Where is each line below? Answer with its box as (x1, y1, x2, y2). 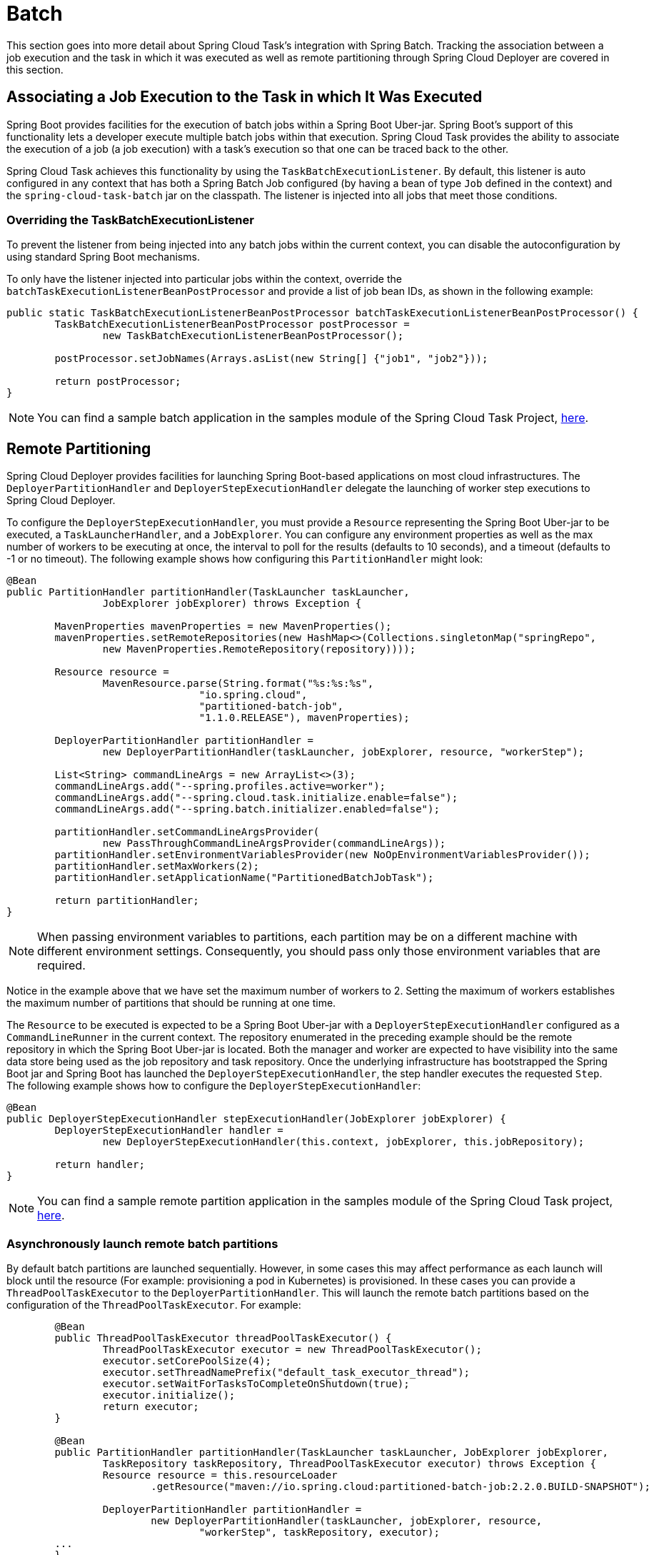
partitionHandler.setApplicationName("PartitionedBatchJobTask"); (54, 872, 434, 884)
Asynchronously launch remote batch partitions (6, 1236, 278, 1251)
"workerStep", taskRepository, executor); (198, 1526, 440, 1538)
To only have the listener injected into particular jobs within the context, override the (6, 273, 402, 286)
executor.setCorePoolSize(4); (102, 1354, 271, 1367)
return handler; (54, 1159, 145, 1171)
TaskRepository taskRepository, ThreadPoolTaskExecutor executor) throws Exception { (102, 1457, 597, 1469)
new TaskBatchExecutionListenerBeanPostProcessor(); (102, 330, 404, 342)
